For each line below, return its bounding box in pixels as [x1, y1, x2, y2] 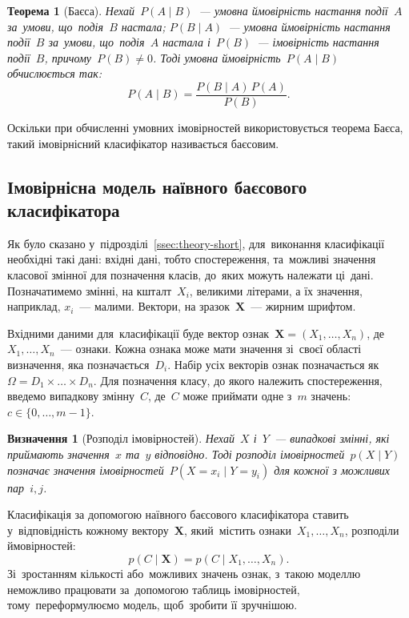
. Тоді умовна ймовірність [153, 49, 281, 66]
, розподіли [344, 521, 399, 538]
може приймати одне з [182, 387, 292, 404]
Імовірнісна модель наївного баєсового [7, 174, 307, 199]
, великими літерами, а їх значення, [189, 282, 363, 299]
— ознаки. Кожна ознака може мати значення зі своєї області [60, 340, 362, 357]
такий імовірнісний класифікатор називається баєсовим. [7, 134, 279, 151]
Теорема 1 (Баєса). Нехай [7, 2, 135, 18]
